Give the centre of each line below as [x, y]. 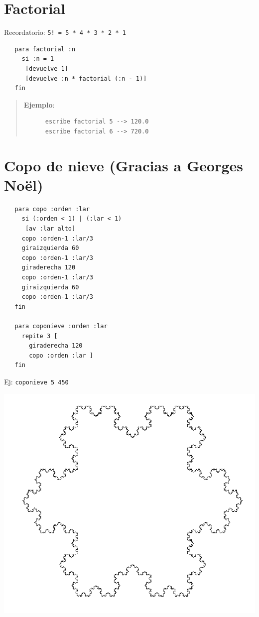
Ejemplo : [39, 104]
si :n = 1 [38, 59]
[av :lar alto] [50, 229]
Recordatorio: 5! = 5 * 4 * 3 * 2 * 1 [65, 32]
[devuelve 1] [47, 68]
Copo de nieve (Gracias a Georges [124, 165]
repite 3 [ [40, 336]
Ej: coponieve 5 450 [36, 381]
